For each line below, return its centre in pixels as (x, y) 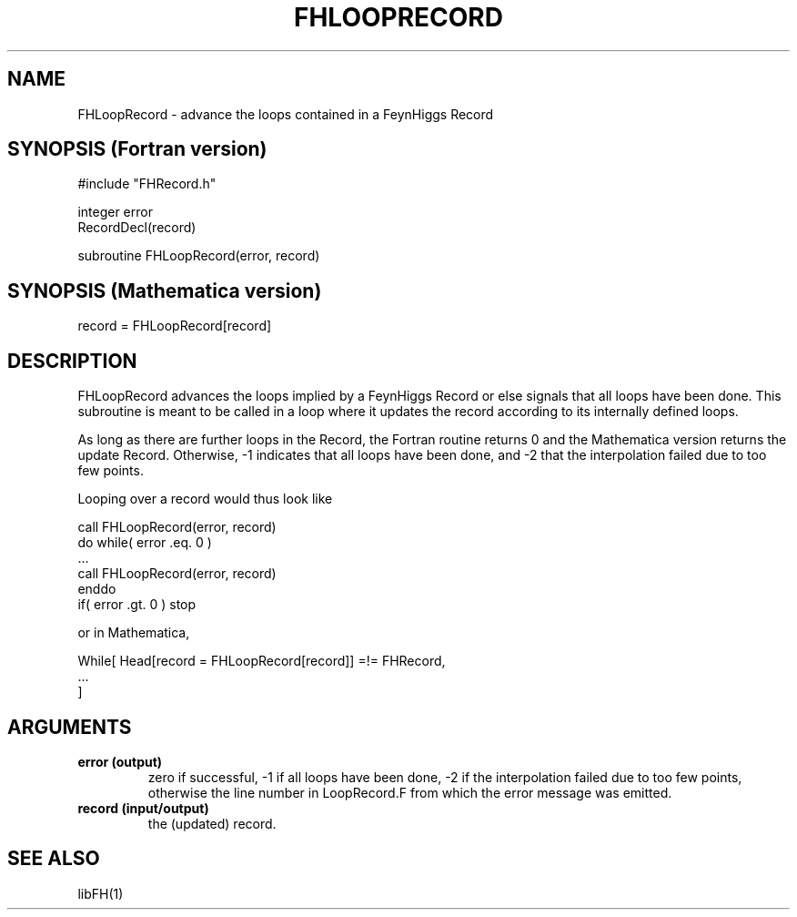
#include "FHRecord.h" (147, 184)
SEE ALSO (54, 859)
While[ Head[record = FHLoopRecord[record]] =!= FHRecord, (262, 661)
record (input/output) (143, 808)
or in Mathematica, (134, 633)
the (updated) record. (212, 823)
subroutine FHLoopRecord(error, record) (199, 256)
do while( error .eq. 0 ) (145, 543)
